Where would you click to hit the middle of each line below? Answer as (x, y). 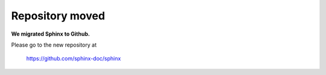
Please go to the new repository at (54, 45)
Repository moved (58, 16)
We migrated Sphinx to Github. (50, 34)
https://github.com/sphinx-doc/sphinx (74, 59)
